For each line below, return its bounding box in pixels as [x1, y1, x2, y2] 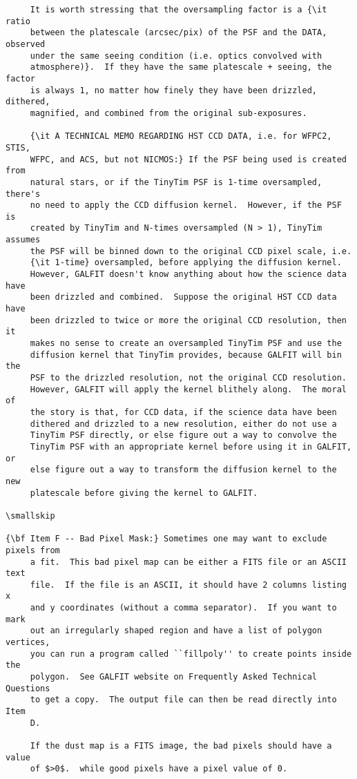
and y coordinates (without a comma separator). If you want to [30, 603, 337, 613]
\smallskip [6, 510, 55, 521]
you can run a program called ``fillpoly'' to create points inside [30, 648, 352, 659]
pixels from [6, 545, 60, 555]
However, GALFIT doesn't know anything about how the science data [30, 269, 347, 280]
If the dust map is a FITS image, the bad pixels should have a [30, 741, 332, 751]
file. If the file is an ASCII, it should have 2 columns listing [30, 579, 347, 590]
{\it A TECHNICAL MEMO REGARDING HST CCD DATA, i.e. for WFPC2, [30, 131, 332, 142]
